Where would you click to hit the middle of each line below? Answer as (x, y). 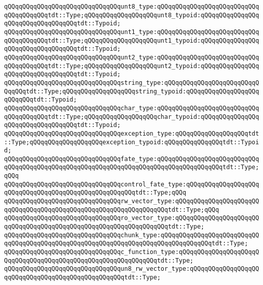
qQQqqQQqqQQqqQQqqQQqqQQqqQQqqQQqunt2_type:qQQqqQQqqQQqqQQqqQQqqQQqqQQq (132, 57)
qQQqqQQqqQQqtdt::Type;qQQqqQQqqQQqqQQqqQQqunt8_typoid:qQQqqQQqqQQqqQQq (132, 15)
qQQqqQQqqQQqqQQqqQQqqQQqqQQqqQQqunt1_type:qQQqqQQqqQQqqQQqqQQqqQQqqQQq (132, 32)
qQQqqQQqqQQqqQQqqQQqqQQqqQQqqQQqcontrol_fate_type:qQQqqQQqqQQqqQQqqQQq (132, 184)
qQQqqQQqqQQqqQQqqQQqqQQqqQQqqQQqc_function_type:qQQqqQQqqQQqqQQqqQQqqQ (132, 252)
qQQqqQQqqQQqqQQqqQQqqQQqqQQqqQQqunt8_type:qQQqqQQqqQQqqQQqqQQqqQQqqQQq (132, 7)
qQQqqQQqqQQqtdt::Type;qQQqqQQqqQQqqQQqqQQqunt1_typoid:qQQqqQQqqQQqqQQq (132, 40)
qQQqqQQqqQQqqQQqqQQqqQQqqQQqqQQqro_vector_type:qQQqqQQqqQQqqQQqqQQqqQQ (132, 218)
